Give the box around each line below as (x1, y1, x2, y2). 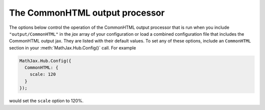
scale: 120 (29, 71, 56, 77)
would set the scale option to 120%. (9, 98, 84, 104)
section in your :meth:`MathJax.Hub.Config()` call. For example (9, 44, 136, 51)
